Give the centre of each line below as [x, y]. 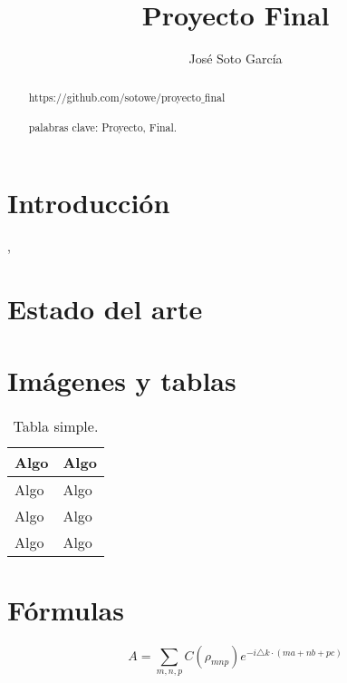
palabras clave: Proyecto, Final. [103, 127]
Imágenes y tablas [122, 380]
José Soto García [236, 59]
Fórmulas [66, 609]
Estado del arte [105, 309]
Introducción [89, 203]
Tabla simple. [56, 425]
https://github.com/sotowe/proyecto [115, 97]
